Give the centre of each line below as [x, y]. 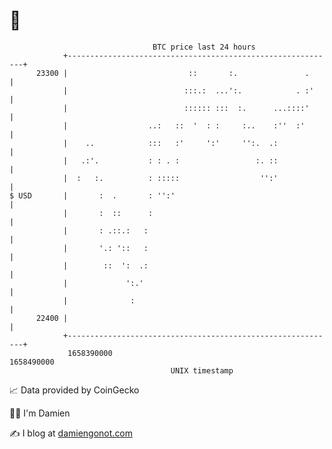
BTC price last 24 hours [204, 47]
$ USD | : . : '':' [92, 195]
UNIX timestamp [202, 370]
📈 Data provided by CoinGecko [74, 390]
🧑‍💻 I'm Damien [40, 413]
